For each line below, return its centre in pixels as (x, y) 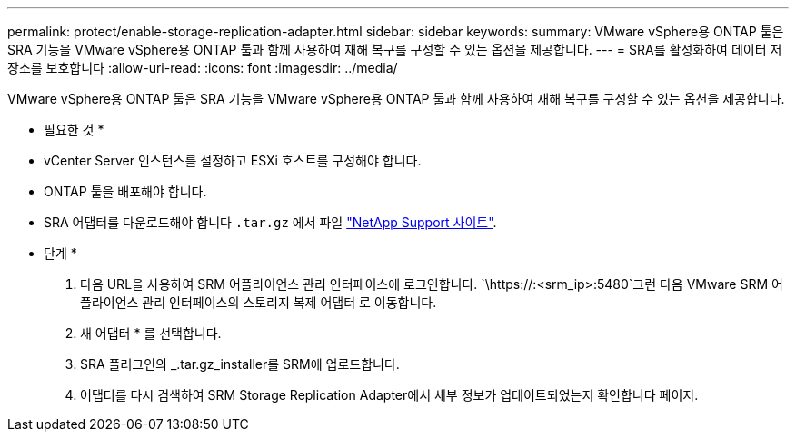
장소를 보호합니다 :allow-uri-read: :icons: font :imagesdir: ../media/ (203, 68)
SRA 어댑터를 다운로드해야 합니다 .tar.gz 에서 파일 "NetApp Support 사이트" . (270, 222)
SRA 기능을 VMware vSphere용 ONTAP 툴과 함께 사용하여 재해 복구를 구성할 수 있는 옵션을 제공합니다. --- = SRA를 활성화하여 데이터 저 (395, 50)
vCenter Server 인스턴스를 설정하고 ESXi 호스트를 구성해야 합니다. (233, 160)
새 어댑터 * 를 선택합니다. (151, 333)
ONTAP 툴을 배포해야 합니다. (125, 191)
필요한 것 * (74, 130)
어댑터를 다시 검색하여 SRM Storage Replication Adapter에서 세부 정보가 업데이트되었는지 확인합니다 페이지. (389, 395)
